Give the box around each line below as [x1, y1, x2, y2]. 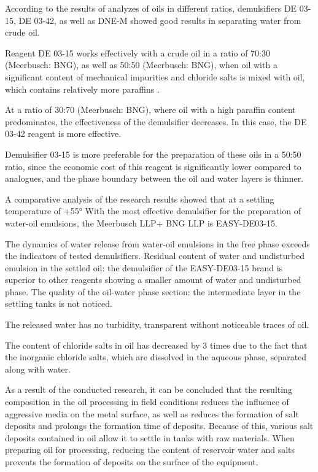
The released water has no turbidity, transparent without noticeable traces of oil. [5, 318, 309, 331]
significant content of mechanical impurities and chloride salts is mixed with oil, [5, 70, 305, 83]
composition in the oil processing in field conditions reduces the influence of [5, 395, 289, 408]
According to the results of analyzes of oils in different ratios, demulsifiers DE [5, 2, 297, 14]
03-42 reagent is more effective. [5, 127, 122, 140]
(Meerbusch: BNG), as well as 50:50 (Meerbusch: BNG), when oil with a [5, 58, 277, 71]
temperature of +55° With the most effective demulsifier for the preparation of [5, 204, 301, 217]
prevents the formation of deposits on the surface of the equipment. [5, 455, 258, 468]
